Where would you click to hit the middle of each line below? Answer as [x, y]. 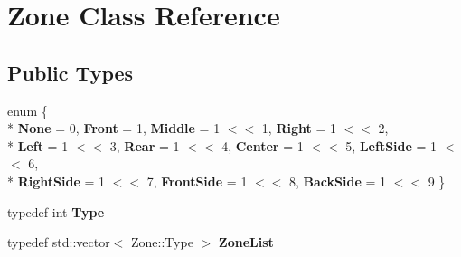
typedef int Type [56, 211]
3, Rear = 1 [145, 145]
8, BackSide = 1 [338, 181]
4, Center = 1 [263, 145]
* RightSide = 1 [56, 181]
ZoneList [246, 242]
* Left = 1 [38, 145]
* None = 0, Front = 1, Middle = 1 [114, 128]
